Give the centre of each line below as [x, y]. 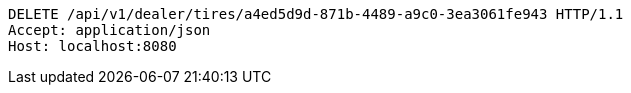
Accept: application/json [109, 30]
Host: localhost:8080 [92, 46]
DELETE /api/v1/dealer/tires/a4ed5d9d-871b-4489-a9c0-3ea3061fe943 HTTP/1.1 [316, 14]
